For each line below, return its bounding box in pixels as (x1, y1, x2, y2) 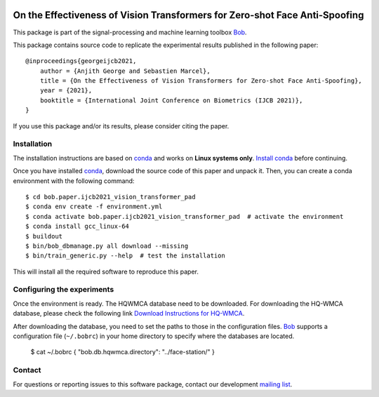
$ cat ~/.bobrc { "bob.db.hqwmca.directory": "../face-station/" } (30, 348, 215, 356)
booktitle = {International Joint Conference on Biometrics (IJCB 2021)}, (39, 96, 303, 105)
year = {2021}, (39, 86, 93, 95)
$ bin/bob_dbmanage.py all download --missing (25, 242, 189, 250)
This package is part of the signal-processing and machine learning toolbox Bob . (13, 28, 247, 36)
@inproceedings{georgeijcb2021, (25, 57, 137, 65)
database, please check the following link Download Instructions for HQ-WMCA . (13, 309, 245, 318)
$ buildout (25, 232, 63, 240)
